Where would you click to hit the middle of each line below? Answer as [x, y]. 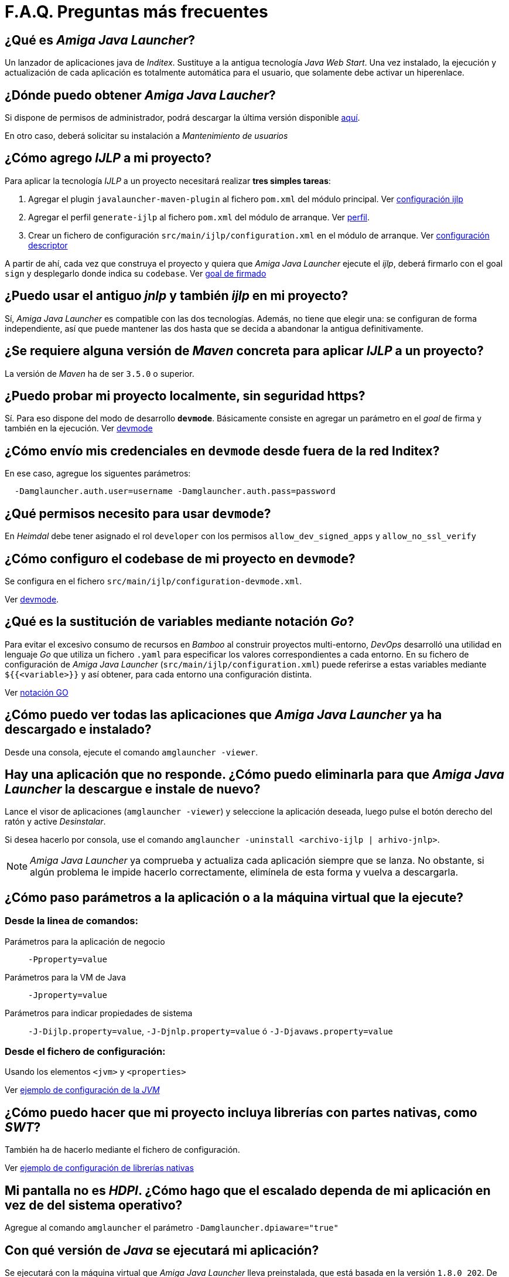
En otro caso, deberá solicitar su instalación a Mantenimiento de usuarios [146, 136]
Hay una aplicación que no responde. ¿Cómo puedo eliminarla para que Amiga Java [255, 775]
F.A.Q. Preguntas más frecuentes [136, 12]
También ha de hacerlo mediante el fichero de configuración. [122, 1150]
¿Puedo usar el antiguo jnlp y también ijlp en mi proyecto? [177, 296]
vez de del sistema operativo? [94, 1205]
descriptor [48, 245]
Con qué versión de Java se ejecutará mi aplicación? [162, 1250]
